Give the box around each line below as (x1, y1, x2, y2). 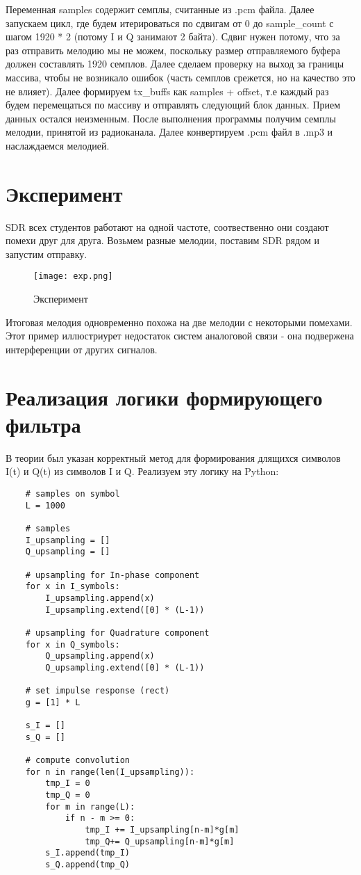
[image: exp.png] (33, 271, 113, 282)
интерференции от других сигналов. (6, 342, 158, 356)
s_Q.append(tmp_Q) (45, 859, 130, 869)
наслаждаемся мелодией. (6, 138, 110, 152)
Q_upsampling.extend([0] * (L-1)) (45, 662, 205, 673)
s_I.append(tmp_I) (45, 848, 130, 858)
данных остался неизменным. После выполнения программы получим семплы (6, 111, 336, 125)
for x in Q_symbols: (25, 639, 120, 650)
